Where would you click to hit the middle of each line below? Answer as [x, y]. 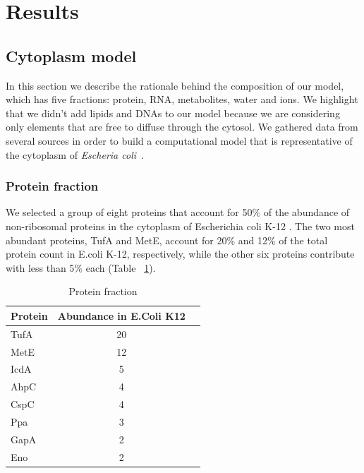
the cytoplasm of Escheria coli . [75, 154]
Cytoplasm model [71, 55]
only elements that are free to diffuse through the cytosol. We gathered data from [182, 127]
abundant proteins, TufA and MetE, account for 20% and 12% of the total [167, 240]
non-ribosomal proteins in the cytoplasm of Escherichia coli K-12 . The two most [180, 226]
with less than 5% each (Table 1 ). [81, 267]
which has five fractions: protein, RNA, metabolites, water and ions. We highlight [182, 99]
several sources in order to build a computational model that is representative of [179, 140]
